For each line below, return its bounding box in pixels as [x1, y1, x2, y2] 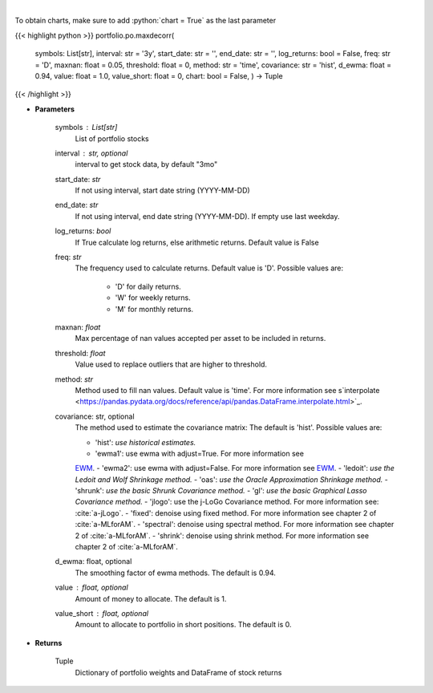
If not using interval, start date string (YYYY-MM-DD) [75, 185, 250, 196]
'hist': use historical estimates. [95, 437, 196, 447]
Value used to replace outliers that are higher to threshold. [75, 359, 268, 369]
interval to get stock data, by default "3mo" [75, 160, 218, 169]
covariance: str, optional [55, 411, 136, 421]
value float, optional [55, 582, 128, 593]
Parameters [34, 104, 75, 114]
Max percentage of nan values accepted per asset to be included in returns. [75, 334, 326, 343]
